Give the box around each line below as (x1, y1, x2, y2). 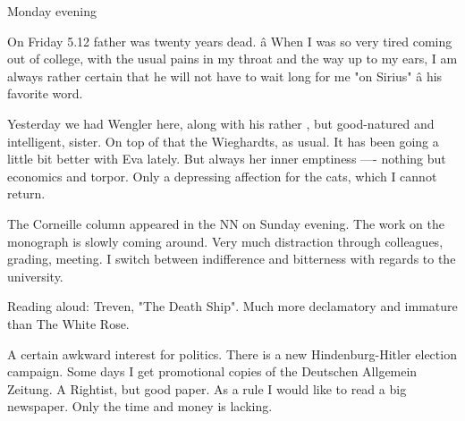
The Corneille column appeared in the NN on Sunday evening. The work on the (7, 214, 444, 232)
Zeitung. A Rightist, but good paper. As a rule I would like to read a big (7, 379, 407, 398)
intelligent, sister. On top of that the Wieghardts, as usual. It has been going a (7, 131, 439, 150)
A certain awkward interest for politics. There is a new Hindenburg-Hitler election (7, 344, 457, 363)
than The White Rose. (7, 314, 130, 333)
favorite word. (7, 84, 83, 103)
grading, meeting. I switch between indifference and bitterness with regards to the (7, 249, 456, 268)
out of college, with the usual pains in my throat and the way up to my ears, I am (7, 49, 458, 68)
